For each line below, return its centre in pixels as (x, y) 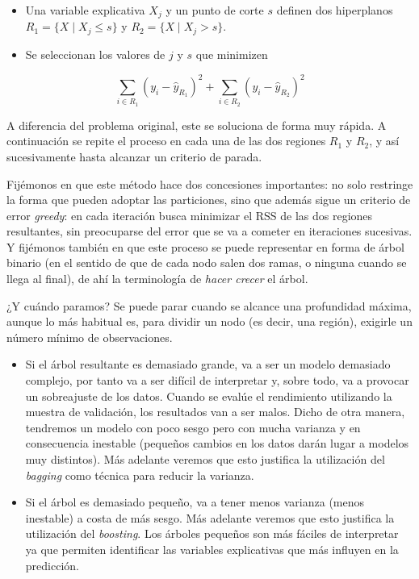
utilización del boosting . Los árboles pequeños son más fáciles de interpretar (212, 533)
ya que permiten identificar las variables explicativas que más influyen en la (212, 549)
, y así (384, 141)
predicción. (52, 565)
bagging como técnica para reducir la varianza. (140, 475)
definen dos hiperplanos (335, 10)
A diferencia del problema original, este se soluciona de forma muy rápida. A (197, 125)
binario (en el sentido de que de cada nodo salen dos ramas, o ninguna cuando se (207, 262)
